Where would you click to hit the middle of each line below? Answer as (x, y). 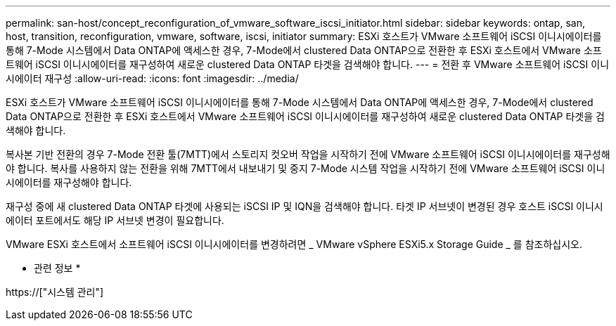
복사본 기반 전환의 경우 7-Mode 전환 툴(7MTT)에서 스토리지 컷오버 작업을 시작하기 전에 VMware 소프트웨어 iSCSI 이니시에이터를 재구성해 (308, 154)
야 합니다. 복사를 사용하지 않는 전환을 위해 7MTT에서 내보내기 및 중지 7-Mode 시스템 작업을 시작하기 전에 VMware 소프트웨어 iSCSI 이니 (306, 168)
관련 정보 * (57, 268)
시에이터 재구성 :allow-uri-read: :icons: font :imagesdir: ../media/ (152, 78)
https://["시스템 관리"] (55, 292)
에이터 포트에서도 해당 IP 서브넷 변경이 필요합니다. (115, 220)
